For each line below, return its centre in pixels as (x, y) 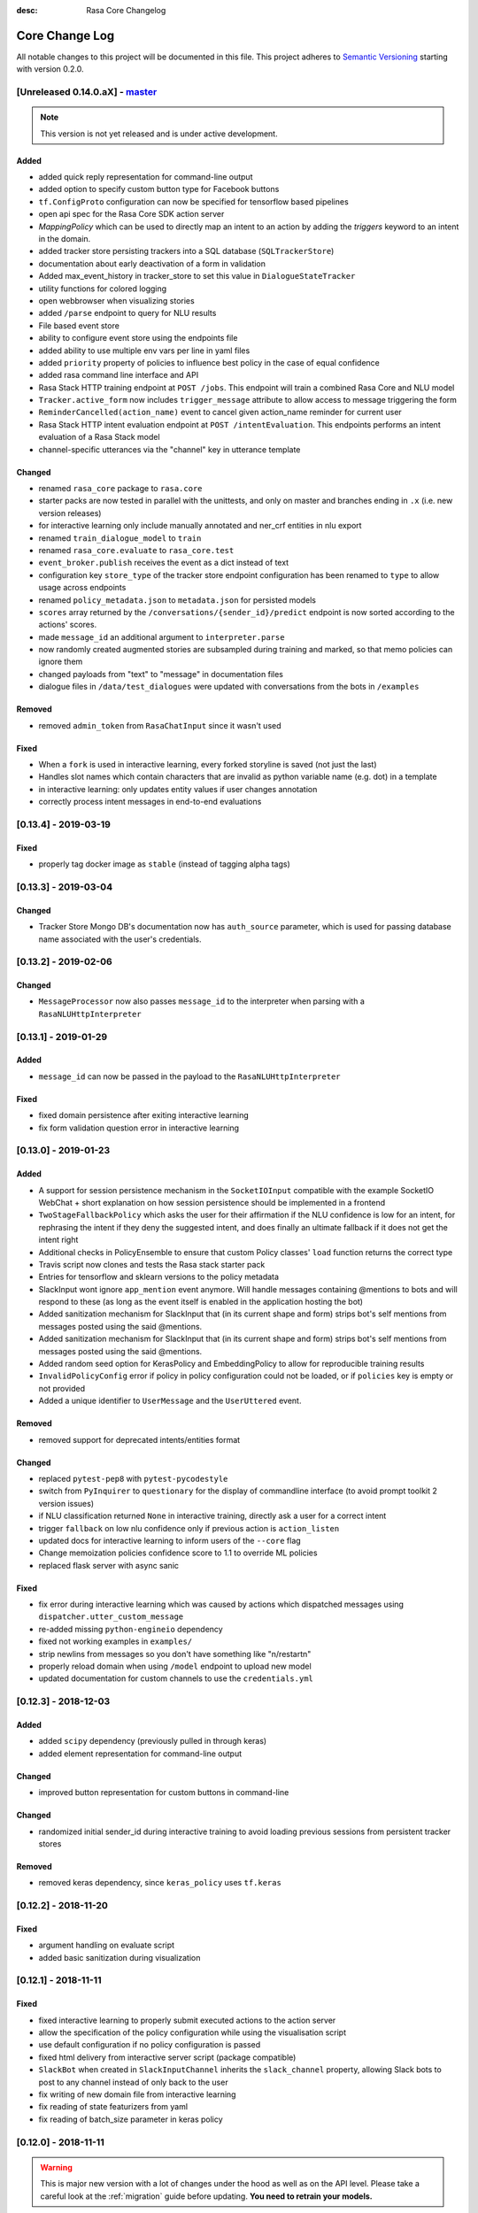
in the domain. (65, 238)
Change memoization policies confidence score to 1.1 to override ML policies (178, 1553)
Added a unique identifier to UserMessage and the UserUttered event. (170, 1401)
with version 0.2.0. (50, 69)
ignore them (61, 662)
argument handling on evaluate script (107, 1945)
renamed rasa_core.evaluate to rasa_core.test (136, 550)
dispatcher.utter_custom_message (111, 1617)
